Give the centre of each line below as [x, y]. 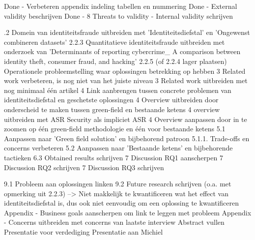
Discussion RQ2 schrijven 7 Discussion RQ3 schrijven [84, 167]
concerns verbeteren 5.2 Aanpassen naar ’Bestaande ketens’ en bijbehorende [118, 148]
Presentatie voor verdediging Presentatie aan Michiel [84, 232]
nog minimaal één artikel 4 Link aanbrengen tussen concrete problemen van [118, 90]
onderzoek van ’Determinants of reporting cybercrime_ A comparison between [122, 51]
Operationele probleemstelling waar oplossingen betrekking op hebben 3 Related [125, 71]
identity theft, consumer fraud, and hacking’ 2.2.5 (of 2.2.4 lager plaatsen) [115, 61]
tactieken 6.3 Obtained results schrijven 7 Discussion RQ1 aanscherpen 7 [113, 157]
